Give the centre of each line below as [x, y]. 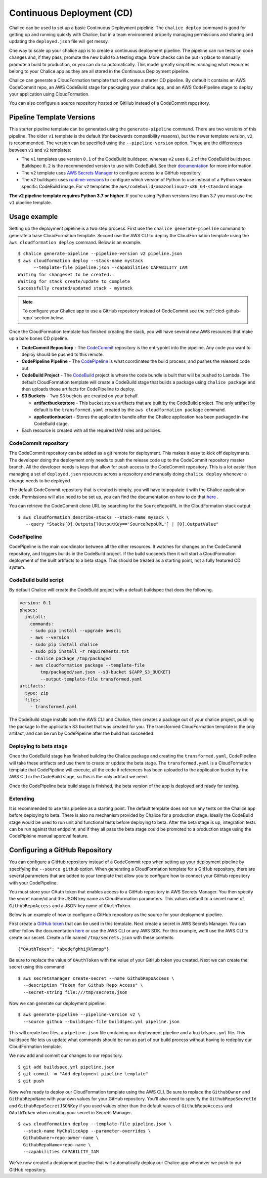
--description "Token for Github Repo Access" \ [83, 985]
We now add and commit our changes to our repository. [66, 1055]
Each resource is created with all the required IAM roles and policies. [91, 430]
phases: [29, 610]
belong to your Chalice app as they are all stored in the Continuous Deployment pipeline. [99, 71]
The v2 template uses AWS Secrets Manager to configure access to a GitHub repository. [112, 172]
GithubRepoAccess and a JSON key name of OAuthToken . [70, 905]
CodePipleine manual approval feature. [49, 836]
